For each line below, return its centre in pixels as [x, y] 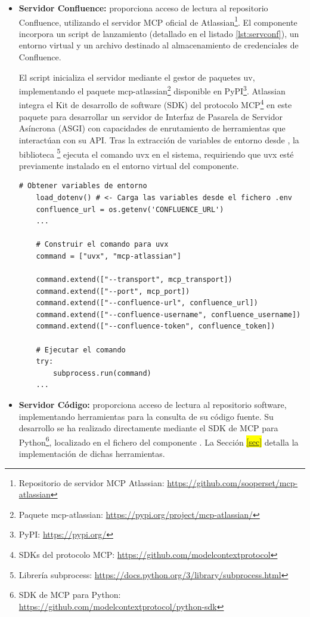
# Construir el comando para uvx [102, 245]
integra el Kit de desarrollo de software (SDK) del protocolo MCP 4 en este [155, 104]
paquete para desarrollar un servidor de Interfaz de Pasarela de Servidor [151, 116]
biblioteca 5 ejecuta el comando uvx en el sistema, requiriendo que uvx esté [156, 153]
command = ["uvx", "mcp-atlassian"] [108, 256]
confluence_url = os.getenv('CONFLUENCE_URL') [130, 209]
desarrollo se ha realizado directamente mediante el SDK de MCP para [148, 428]
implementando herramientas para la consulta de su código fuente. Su [146, 416]
